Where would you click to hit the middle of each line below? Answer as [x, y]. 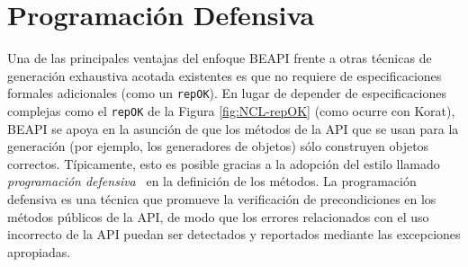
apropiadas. [39, 251]
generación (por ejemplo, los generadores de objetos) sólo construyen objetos [218, 146]
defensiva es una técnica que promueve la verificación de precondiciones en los [222, 199]
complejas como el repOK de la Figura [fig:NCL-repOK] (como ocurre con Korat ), [231, 110]
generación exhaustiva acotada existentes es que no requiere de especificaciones [225, 75]
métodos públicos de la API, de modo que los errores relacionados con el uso [218, 216]
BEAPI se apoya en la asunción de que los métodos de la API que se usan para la [233, 128]
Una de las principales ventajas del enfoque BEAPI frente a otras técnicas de [220, 58]
